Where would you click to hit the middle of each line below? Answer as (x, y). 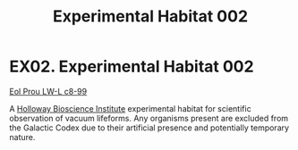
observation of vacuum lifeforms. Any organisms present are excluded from (149, 118)
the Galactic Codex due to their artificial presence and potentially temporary (149, 128)
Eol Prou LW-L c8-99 (48, 91)
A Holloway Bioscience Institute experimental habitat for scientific (131, 108)
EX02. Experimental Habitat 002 (132, 67)
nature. (22, 137)
